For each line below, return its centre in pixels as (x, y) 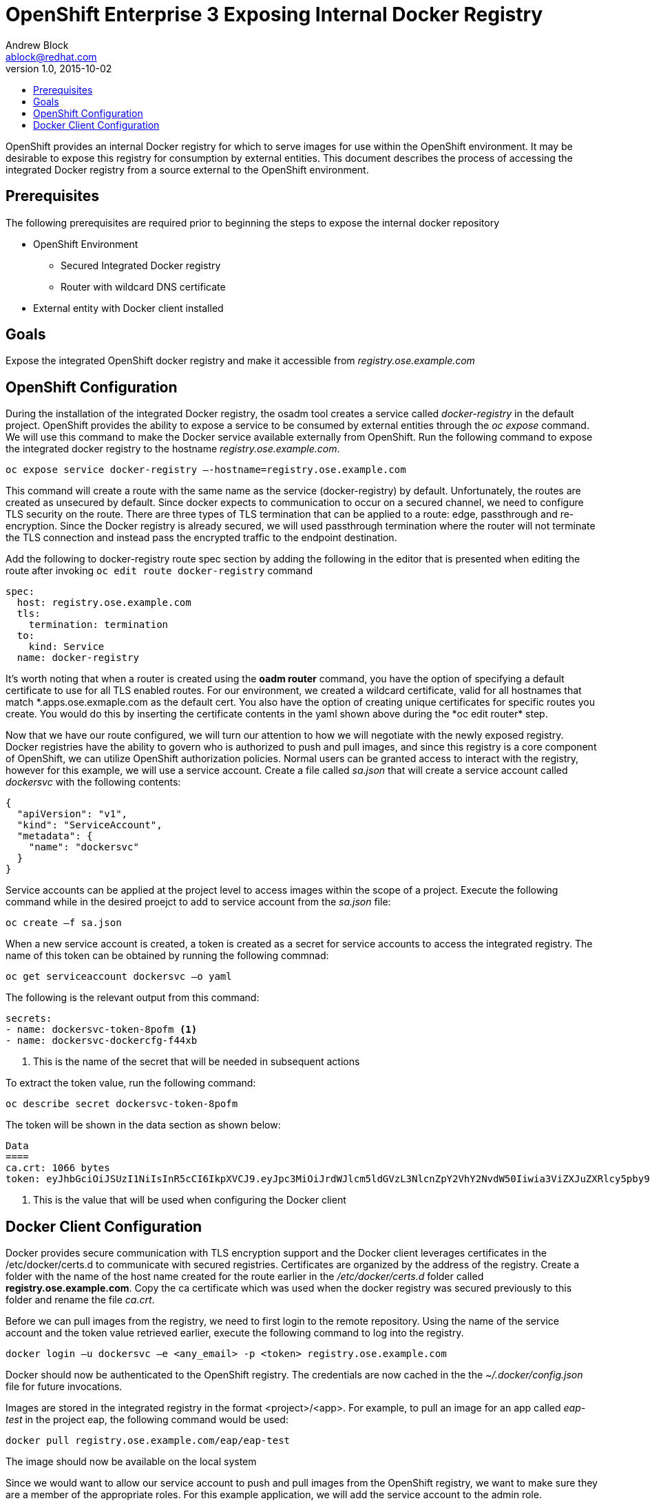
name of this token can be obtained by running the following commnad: (167, 956)
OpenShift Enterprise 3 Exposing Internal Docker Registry (274, 14)
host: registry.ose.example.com (104, 603)
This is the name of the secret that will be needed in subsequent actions (197, 1062)
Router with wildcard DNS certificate (143, 286)
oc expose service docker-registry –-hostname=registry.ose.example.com (206, 470)
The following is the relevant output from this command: (133, 998)
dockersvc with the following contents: (93, 782)
